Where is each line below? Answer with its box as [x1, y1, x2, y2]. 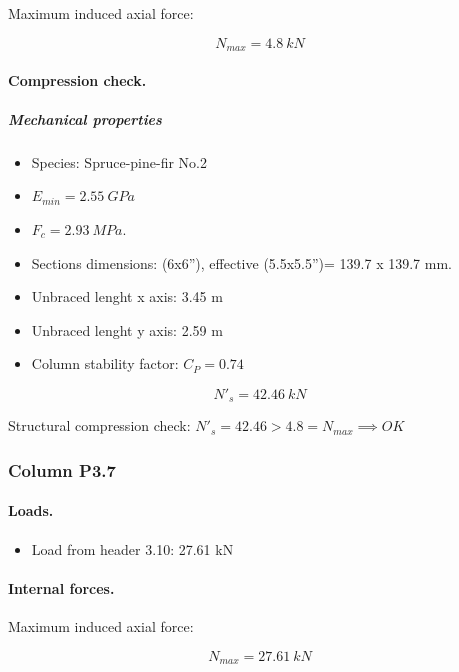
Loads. [8, 500, 54, 521]
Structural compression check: [8, 415, 191, 436]
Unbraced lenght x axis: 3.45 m [31, 286, 223, 307]
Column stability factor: [31, 353, 179, 374]
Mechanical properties [8, 108, 162, 129]
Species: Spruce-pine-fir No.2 [31, 151, 207, 172]
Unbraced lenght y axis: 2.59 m [31, 319, 223, 340]
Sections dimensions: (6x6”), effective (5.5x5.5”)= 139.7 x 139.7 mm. [31, 252, 452, 273]
